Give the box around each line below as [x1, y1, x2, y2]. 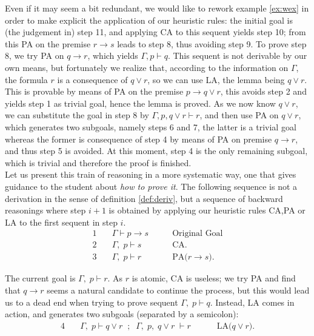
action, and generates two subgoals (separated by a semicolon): [5, 307, 239, 320]
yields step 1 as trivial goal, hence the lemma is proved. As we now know [5, 96, 276, 109]
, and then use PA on [199, 109, 279, 121]
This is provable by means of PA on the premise [5, 85, 184, 98]
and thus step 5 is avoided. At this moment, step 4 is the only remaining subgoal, [5, 144, 308, 157]
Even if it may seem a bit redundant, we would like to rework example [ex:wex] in [5, 2, 309, 14]
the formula [5, 73, 48, 86]
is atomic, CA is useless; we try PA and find [132, 272, 296, 284]
